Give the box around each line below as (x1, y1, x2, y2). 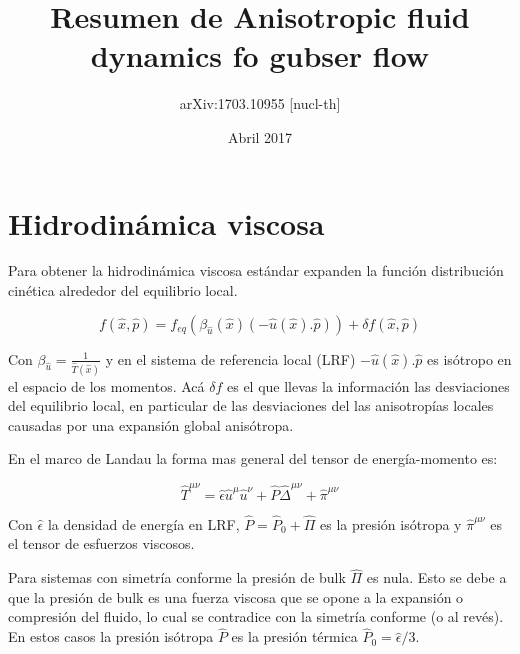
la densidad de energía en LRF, (47, 513, 240, 534)
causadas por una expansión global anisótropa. (8, 414, 294, 435)
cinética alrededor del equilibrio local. (8, 280, 238, 301)
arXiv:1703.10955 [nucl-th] (179, 93, 341, 114)
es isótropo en (427, 348, 512, 369)
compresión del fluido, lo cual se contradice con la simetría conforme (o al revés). (8, 606, 504, 627)
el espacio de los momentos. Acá (8, 375, 205, 396)
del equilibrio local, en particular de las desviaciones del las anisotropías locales (8, 395, 494, 416)
